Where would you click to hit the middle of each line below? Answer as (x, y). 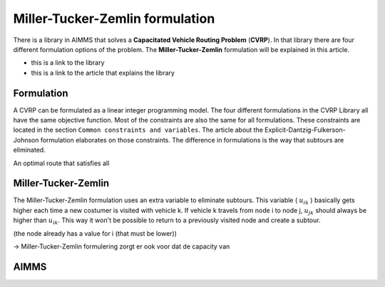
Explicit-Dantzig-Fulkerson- (305, 130)
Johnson (26, 140)
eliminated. (29, 150)
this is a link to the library (68, 63)
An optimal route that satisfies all (61, 163)
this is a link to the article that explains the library (103, 73)
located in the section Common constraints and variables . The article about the (138, 130)
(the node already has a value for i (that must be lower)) (95, 233)
